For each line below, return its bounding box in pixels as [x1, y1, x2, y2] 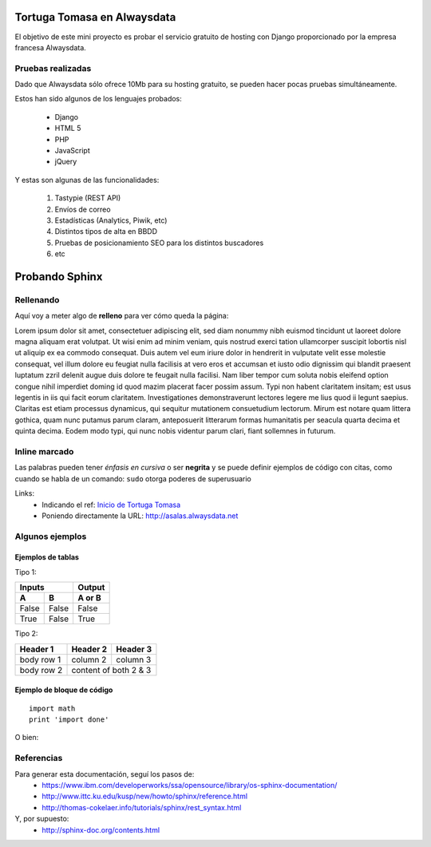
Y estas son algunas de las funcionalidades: [14, 175, 160, 184]
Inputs [19, 582, 45, 593]
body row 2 [19, 664, 63, 675]
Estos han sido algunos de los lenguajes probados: [14, 94, 183, 104]
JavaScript [54, 146, 91, 155]
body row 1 [19, 654, 61, 665]
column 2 [71, 654, 107, 665]
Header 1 [19, 643, 54, 655]
